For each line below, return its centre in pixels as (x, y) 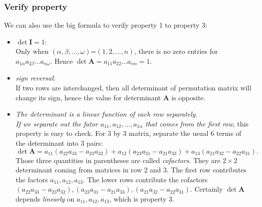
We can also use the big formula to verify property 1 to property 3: (106, 25)
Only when (32, 51)
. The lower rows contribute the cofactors (145, 179)
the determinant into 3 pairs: (59, 143)
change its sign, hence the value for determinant (88, 97)
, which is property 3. (142, 198)
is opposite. (188, 97)
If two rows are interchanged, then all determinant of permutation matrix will (133, 88)
